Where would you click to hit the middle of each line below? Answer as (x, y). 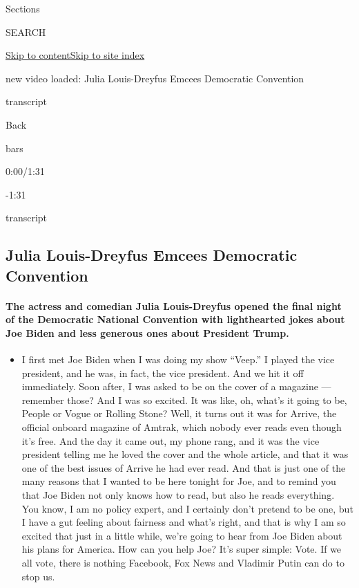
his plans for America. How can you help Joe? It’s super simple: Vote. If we (182, 549)
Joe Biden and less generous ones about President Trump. (147, 332)
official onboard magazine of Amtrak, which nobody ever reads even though (182, 427)
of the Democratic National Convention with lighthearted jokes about (175, 319)
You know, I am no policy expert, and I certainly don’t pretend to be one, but (187, 508)
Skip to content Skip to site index (75, 55)
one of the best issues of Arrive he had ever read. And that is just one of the (184, 467)
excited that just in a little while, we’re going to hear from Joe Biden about (182, 535)
